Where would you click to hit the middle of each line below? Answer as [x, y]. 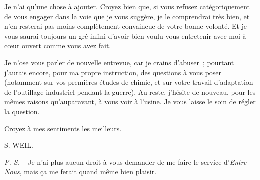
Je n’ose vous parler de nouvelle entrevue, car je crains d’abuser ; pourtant [119, 62]
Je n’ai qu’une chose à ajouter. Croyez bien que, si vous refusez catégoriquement [127, 6]
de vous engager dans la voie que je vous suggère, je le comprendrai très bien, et [127, 16]
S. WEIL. [19, 145]
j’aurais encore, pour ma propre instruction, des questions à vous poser [113, 72]
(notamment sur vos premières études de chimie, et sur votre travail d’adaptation [129, 82]
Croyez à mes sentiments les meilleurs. [63, 128]
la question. [22, 111]
